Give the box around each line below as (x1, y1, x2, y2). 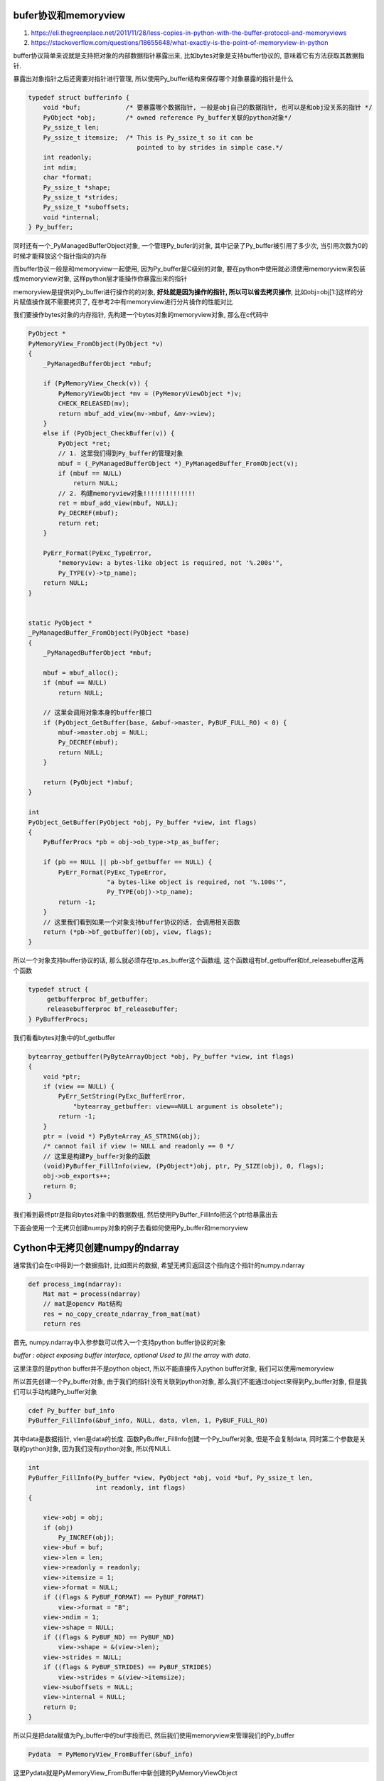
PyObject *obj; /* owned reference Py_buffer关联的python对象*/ (43, 113, 292, 121)
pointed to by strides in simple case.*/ (137, 143, 284, 152)
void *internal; (43, 213, 100, 221)
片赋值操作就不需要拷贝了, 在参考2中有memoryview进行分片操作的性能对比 (13, 298, 233, 306)
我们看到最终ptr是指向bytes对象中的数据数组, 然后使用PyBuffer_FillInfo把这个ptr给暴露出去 (13, 1210, 278, 1219)
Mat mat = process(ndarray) (43, 1289, 142, 1298)
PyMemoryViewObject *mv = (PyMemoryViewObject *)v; (58, 389, 242, 398)
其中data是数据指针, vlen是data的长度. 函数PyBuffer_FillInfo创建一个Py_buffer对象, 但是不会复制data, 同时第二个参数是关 (13, 1434, 366, 1443)
